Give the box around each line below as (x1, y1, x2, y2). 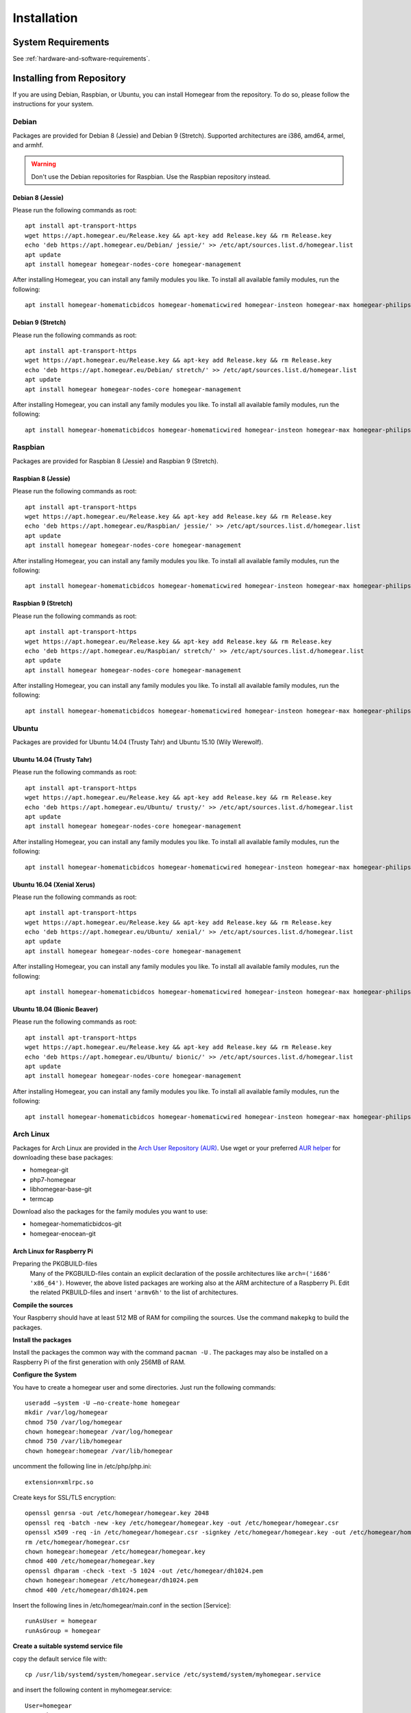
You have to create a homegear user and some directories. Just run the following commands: (12, 1383, 276, 1391)
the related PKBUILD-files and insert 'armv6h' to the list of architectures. (29, 1288, 238, 1296)
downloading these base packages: (12, 1153, 113, 1161)
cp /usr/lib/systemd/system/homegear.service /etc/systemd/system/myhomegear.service (25, 1671, 321, 1678)
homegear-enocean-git (29, 1229, 96, 1237)
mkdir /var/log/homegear (25, 1409, 108, 1416)
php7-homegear (29, 1175, 76, 1183)
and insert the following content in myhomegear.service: (12, 1686, 172, 1694)
